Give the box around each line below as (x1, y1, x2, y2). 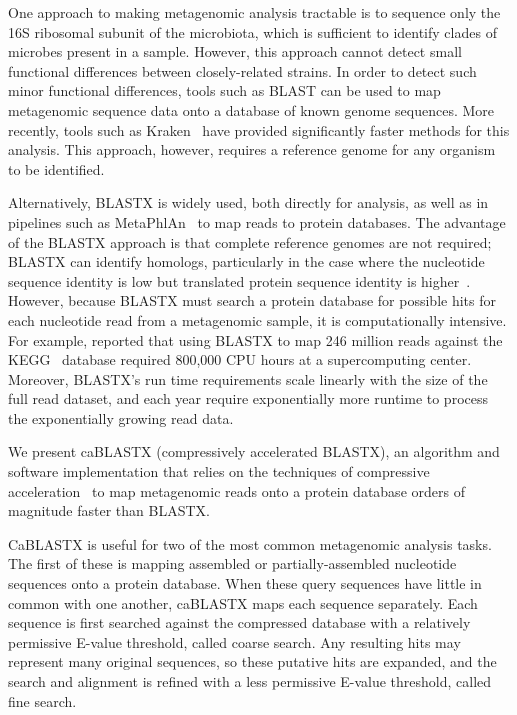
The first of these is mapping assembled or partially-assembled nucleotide (8, 553, 457, 574)
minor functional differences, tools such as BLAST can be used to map (8, 80, 441, 101)
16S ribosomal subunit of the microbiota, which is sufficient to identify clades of (8, 21, 497, 42)
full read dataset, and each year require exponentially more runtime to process (8, 388, 489, 409)
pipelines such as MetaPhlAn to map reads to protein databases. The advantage (8, 211, 506, 232)
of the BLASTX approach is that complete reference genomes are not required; (8, 231, 492, 252)
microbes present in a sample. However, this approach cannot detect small (8, 41, 462, 62)
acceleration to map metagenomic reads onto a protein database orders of (8, 480, 465, 501)
